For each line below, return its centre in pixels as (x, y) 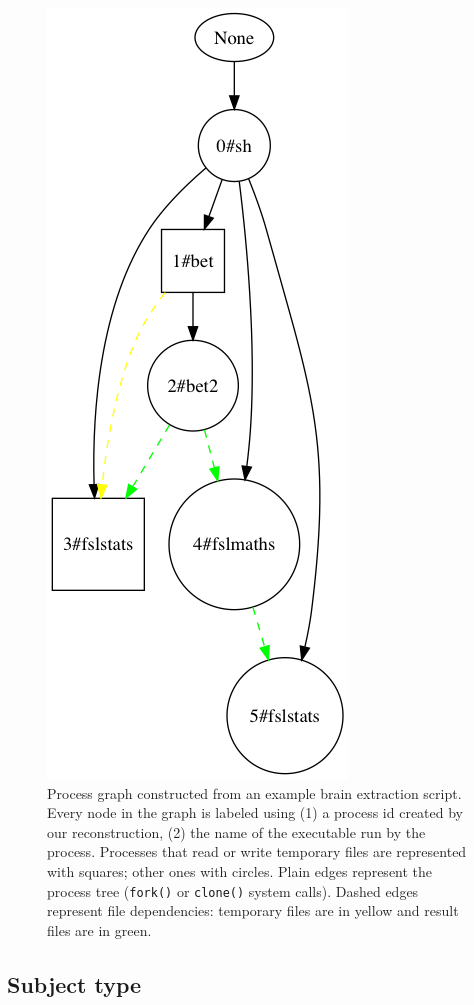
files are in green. (99, 929)
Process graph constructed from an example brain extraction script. (254, 792)
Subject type (74, 983)
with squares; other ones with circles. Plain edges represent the (240, 870)
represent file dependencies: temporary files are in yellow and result (253, 910)
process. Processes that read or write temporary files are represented (257, 851)
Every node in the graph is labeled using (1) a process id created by (255, 812)
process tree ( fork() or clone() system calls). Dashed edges (233, 890)
